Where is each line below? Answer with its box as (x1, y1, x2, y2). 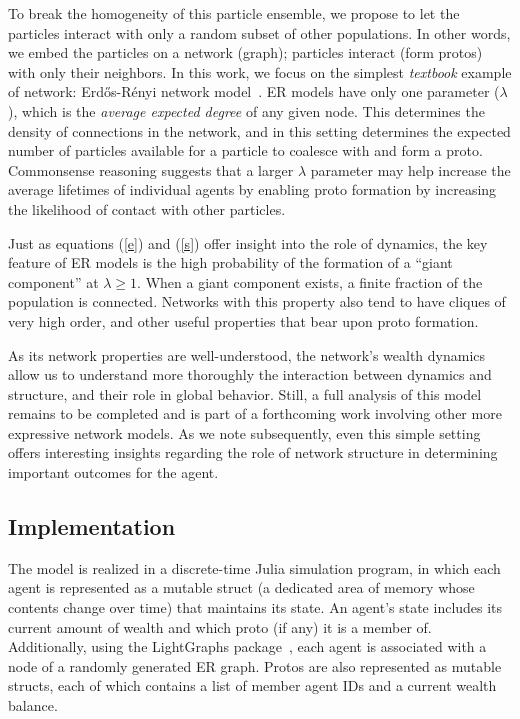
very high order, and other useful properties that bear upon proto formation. (8, 310, 479, 331)
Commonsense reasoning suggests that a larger (8, 159, 294, 180)
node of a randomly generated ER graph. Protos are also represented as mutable (8, 655, 502, 676)
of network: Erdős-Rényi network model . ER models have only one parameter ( (8, 81, 500, 102)
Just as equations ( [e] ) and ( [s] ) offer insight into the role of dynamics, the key (8, 232, 488, 253)
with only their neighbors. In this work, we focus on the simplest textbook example (8, 61, 512, 82)
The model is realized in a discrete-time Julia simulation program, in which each (8, 557, 501, 578)
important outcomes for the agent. (8, 462, 219, 483)
